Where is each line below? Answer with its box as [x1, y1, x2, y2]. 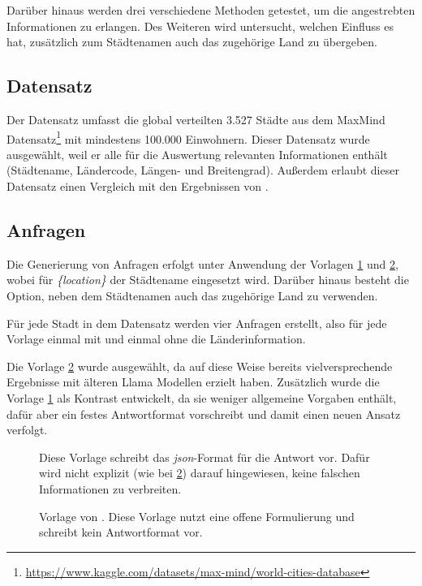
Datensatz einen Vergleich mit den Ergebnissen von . [6, 178, 269, 195]
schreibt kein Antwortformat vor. [39, 524, 203, 541]
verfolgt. [6, 421, 48, 438]
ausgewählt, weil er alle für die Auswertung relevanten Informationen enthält [6, 145, 388, 162]
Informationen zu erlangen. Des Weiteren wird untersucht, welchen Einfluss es [6, 17, 394, 34]
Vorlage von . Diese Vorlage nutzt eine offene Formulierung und [39, 507, 355, 524]
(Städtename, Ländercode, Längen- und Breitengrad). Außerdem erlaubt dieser [6, 162, 399, 179]
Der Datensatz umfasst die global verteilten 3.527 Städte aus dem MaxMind [6, 110, 385, 127]
